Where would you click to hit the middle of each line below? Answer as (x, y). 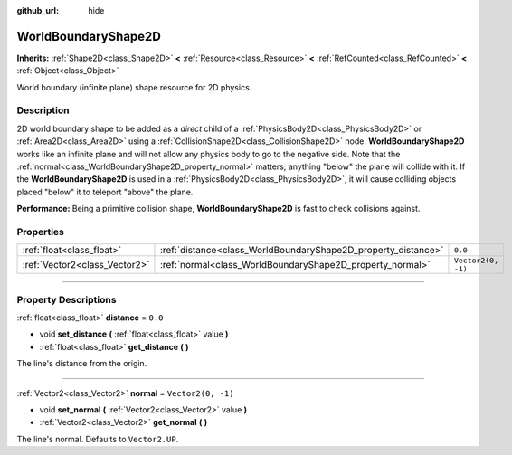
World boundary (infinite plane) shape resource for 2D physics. (134, 87)
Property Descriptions (66, 299)
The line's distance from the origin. (82, 364)
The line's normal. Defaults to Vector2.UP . (98, 439)
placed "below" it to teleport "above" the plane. (105, 192)
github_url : (38, 10)
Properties (41, 232)
